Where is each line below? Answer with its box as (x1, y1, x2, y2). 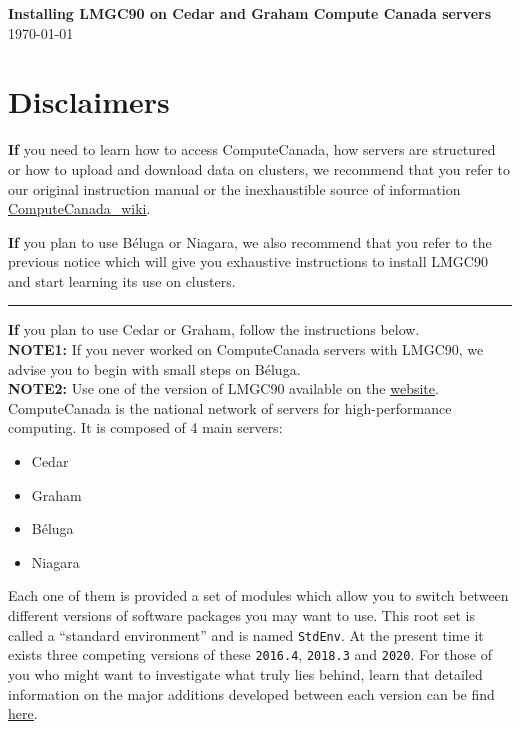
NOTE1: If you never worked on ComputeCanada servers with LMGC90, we (8, 339, 484, 360)
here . (8, 703, 38, 724)
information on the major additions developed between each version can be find (8, 683, 495, 704)
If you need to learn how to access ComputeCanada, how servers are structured (8, 139, 496, 160)
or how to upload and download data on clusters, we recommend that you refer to (8, 158, 511, 179)
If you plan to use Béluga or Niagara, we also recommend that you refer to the (8, 231, 492, 252)
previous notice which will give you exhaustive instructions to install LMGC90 (8, 251, 488, 272)
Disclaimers (8, 81, 170, 122)
